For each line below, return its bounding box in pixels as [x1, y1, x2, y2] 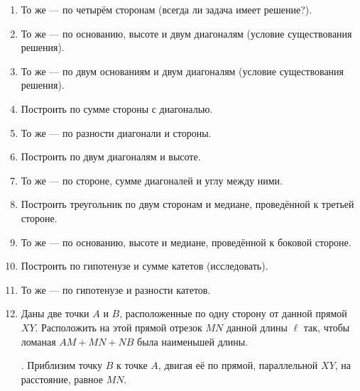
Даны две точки [21, 306, 89, 321]
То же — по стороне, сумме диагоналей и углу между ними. [21, 172, 283, 187]
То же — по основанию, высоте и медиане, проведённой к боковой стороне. [21, 234, 351, 249]
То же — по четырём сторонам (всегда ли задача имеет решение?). [21, 2, 312, 16]
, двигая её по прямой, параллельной [158, 358, 318, 373]
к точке [116, 358, 148, 373]
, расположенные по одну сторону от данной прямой [119, 306, 347, 321]
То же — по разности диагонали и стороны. [21, 125, 212, 140]
